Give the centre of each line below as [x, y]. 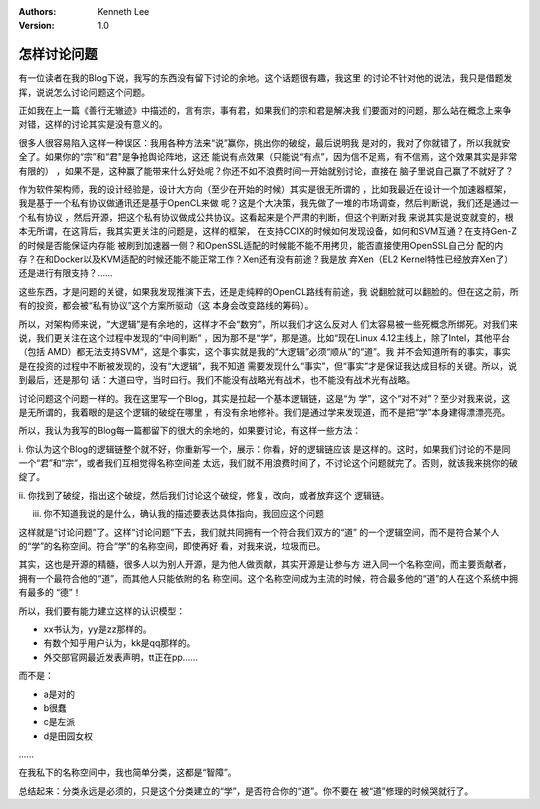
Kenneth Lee [123, 11]
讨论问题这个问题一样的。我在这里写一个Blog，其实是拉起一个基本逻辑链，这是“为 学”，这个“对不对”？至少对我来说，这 [264, 398]
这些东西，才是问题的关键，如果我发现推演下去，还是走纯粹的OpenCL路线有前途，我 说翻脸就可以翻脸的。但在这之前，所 [268, 291]
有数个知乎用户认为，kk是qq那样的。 [119, 643]
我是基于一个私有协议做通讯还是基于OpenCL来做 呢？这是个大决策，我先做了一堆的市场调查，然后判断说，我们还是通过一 [268, 203]
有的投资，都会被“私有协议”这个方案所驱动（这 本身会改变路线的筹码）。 [166, 306]
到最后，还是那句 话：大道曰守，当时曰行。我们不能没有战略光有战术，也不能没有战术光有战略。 [216, 380]
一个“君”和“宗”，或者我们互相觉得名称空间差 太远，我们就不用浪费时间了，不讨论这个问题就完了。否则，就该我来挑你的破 [268, 463]
